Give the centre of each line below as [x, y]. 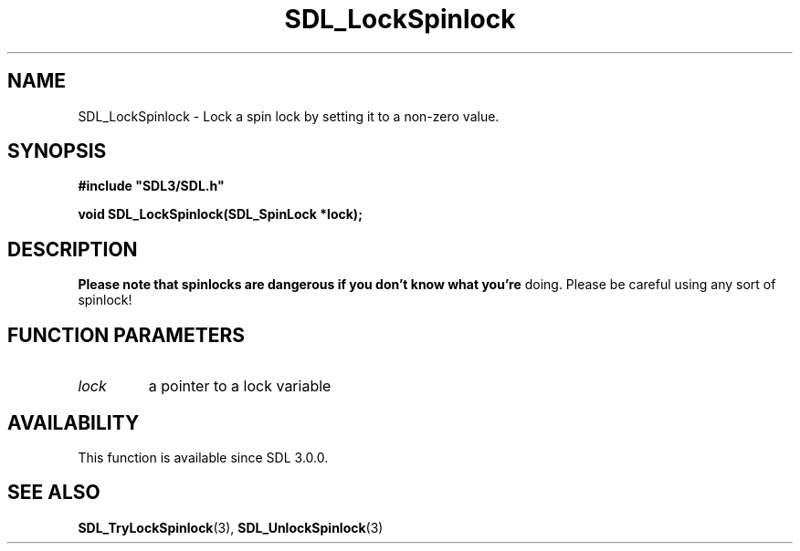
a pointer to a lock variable [240, 386]
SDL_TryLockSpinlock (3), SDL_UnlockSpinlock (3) [231, 527]
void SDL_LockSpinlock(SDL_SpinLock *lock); [220, 214]
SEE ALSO [54, 493]
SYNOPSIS [57, 151]
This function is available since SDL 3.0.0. [203, 457]
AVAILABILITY [74, 422]
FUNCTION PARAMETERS [126, 335]
